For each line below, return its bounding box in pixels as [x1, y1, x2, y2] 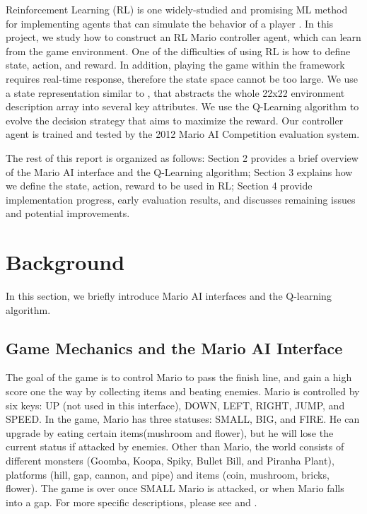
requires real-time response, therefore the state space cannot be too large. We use [6, 71, 359, 86]
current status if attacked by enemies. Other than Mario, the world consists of [6, 439, 344, 454]
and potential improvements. [6, 206, 130, 221]
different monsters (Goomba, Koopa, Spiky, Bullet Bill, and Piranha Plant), [6, 452, 334, 467]
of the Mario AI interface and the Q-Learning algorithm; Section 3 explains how [6, 164, 353, 179]
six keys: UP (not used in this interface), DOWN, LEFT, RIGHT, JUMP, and [6, 397, 345, 412]
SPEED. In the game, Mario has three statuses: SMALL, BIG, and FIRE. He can [6, 411, 360, 426]
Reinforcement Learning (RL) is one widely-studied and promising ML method [6, 2, 348, 16]
